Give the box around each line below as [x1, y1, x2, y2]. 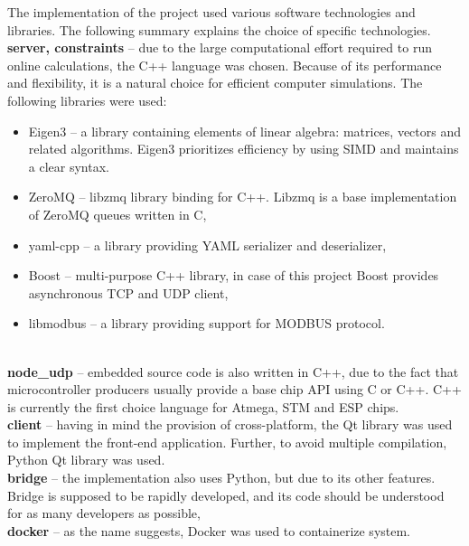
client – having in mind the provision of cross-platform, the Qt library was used [7, 415, 453, 434]
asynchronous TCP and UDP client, [28, 283, 229, 302]
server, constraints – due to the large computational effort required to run [7, 38, 432, 57]
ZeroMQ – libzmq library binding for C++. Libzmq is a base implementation [28, 187, 457, 206]
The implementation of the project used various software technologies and [7, 3, 416, 21]
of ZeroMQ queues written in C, [28, 204, 207, 223]
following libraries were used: [7, 90, 167, 109]
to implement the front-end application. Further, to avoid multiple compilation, [7, 432, 447, 451]
